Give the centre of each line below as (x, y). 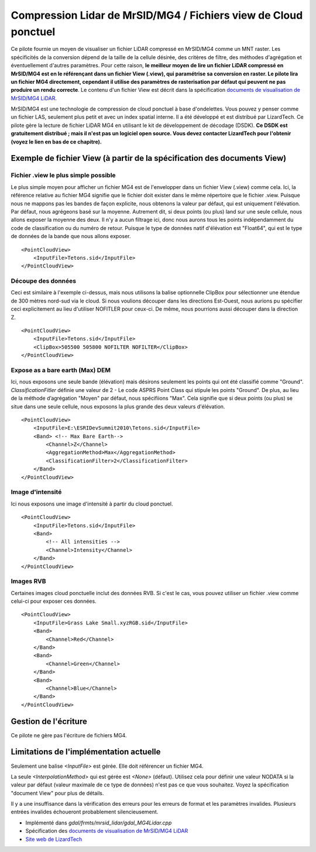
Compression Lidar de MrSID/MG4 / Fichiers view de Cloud (157, 15)
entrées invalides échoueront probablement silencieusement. (85, 812)
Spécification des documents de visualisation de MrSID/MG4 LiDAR (107, 831)
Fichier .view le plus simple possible (63, 176)
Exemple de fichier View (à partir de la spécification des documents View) (149, 158)
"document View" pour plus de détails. (57, 793)
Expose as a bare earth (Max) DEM (61, 370)
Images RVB (28, 581)
